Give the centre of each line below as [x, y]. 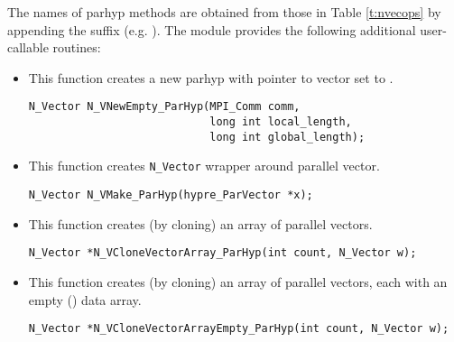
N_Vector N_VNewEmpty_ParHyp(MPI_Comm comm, [164, 107]
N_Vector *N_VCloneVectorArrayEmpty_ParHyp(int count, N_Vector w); [239, 329]
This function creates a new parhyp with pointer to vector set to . [211, 77]
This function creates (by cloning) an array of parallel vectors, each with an [238, 281]
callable [28, 47]
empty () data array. [85, 299]
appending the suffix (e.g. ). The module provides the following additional [212, 29]
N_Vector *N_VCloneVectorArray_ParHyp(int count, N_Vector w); [222, 253]
